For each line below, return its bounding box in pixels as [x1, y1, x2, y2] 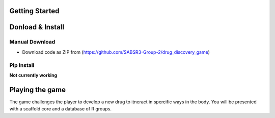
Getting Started [9, 7, 60, 15]
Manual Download [9, 38, 56, 46]
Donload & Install [9, 23, 65, 31]
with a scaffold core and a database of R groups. [9, 106, 112, 112]
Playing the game [9, 85, 66, 94]
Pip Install [9, 61, 35, 68]
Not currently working [9, 72, 58, 78]
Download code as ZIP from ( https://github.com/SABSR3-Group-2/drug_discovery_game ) [22, 49, 210, 55]
